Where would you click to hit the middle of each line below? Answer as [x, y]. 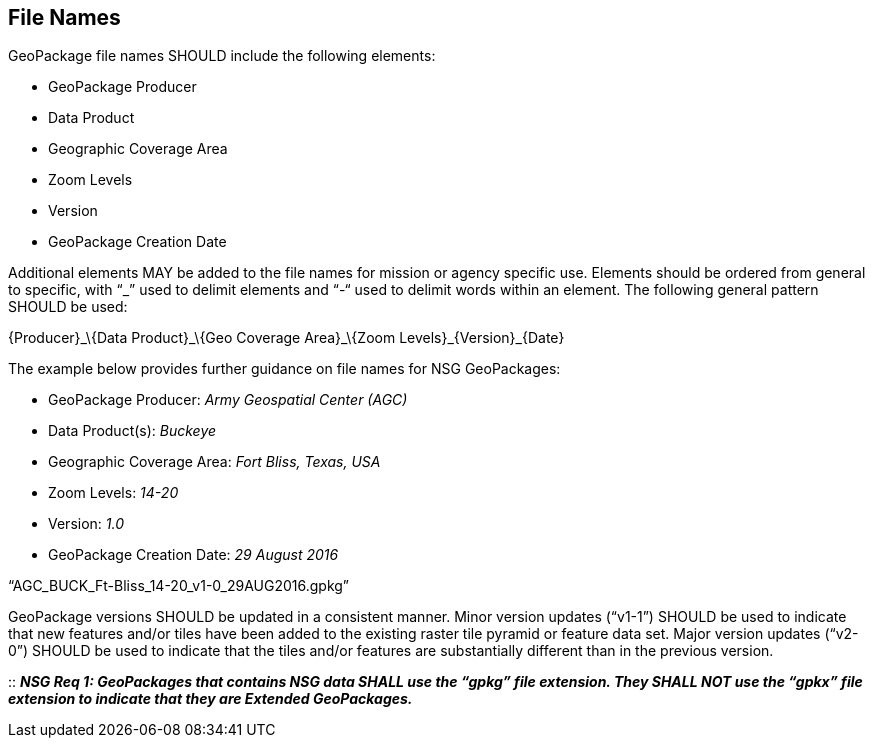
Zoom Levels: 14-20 [113, 493]
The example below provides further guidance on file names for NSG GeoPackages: [284, 369]
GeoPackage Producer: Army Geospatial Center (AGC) [228, 400]
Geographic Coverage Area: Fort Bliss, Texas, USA [214, 462]
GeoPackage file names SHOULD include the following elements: [222, 56]
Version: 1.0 [86, 524]
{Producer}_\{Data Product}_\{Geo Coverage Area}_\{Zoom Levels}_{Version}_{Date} [286, 338]
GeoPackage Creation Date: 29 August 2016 [193, 555]
